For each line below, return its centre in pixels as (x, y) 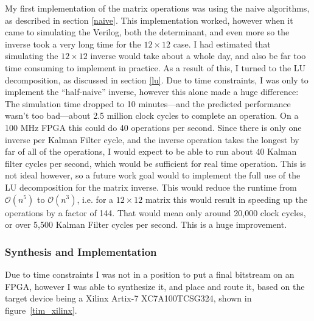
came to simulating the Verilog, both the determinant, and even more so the (147, 32)
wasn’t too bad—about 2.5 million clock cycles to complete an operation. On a (152, 115)
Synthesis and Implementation (81, 251)
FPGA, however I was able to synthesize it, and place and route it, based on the (155, 286)
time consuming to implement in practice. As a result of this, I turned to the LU (155, 67)
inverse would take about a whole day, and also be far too (198, 56)
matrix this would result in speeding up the (226, 199)
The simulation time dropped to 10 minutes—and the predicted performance (148, 103)
